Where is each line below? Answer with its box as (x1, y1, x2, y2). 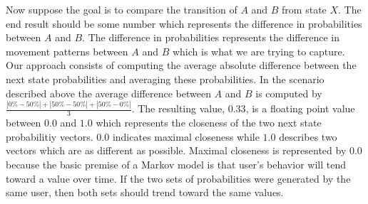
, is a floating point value (245, 101, 355, 116)
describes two (279, 129, 337, 144)
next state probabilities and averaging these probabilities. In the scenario (6, 71, 324, 86)
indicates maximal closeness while (112, 129, 260, 144)
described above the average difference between (6, 85, 211, 100)
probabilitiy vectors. (6, 129, 93, 144)
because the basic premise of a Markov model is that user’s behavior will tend (6, 157, 346, 172)
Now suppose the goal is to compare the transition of (6, 2, 237, 16)
